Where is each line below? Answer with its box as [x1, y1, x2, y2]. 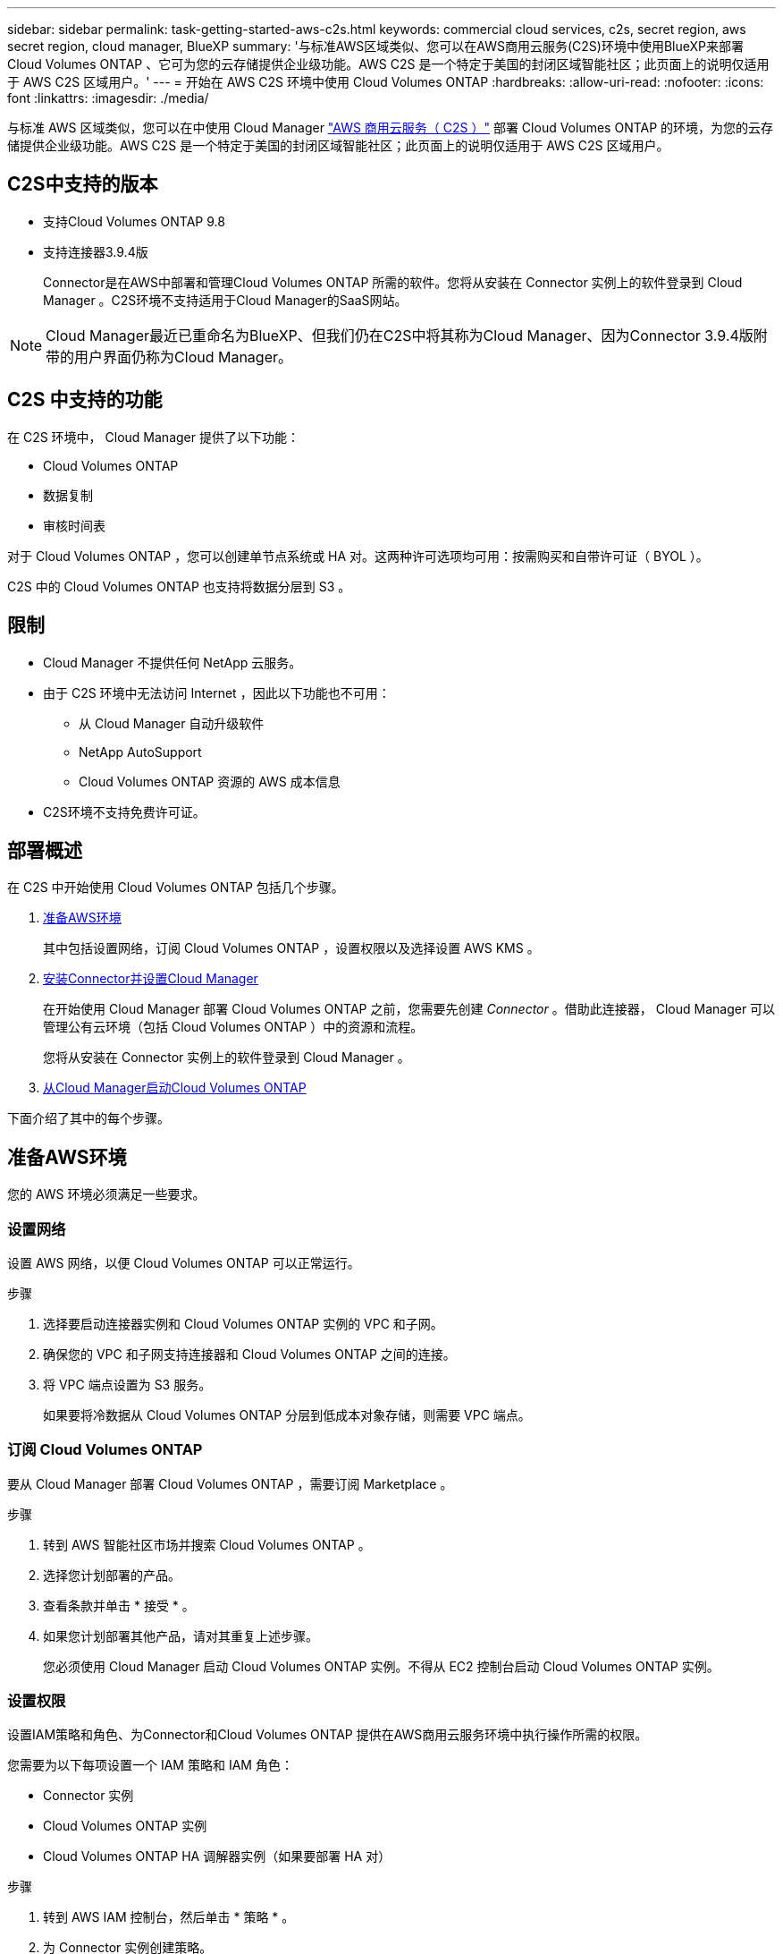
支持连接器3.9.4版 [43, 243, 148, 259]
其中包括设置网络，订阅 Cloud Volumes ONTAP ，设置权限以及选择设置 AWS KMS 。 [43, 940, 540, 956]
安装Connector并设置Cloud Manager [43, 971, 258, 987]
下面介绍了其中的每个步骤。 [7, 1110, 170, 1126]
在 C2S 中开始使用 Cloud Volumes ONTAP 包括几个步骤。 [7, 879, 344, 896]
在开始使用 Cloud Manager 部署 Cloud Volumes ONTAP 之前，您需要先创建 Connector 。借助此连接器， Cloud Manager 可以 [43, 1001, 776, 1017]
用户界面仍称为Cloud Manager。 [74, 347, 293, 366]
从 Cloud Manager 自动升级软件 [79, 715, 265, 731]
